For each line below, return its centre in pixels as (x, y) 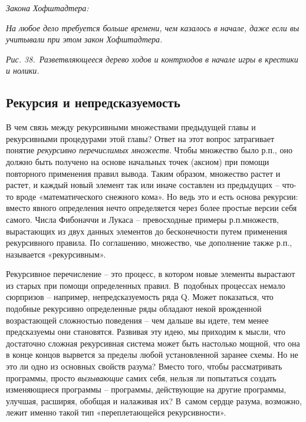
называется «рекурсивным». (56, 254)
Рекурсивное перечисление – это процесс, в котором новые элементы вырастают (151, 274)
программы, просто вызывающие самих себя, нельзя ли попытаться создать (141, 378)
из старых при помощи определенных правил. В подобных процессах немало (146, 285)
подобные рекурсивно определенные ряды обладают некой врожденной (134, 309)
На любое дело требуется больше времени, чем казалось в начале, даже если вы (153, 27)
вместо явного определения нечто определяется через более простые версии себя (152, 208)
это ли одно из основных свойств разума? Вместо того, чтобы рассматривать (144, 366)
